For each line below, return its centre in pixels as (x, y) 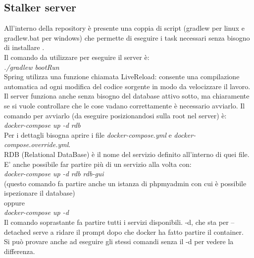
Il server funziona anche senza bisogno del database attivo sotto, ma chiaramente (127, 96)
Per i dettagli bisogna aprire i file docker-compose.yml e (88, 134)
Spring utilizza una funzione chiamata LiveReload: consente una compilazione (122, 77)
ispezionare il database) (40, 193)
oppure (15, 202)
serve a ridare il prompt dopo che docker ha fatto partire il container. (138, 232)
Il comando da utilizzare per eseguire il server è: (77, 57)
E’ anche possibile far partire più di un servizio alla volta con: (98, 164)
